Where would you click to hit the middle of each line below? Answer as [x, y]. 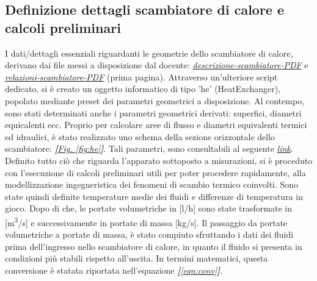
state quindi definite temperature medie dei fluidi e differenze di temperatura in [154, 196]
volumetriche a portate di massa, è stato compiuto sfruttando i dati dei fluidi [149, 234]
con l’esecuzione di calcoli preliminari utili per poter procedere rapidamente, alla [155, 172]
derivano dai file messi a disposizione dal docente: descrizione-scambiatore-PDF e [157, 65]
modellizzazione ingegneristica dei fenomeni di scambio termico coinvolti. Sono [152, 184]
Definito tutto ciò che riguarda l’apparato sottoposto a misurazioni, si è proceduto [159, 160]
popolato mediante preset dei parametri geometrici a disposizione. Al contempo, [155, 100]
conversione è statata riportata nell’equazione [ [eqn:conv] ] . [114, 270]
